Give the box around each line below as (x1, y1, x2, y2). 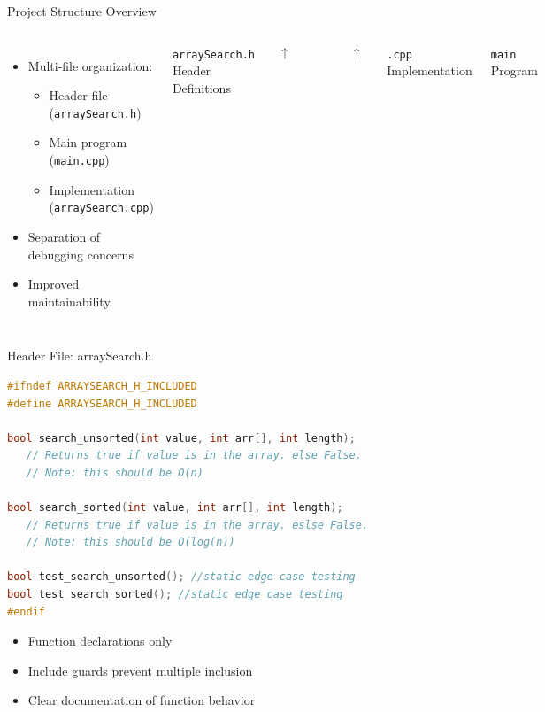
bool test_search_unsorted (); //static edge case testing (7, 570, 356, 584)
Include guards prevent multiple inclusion (27, 661, 253, 679)
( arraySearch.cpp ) (49, 197, 154, 216)
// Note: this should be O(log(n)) (26, 536, 235, 549)
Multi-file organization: (27, 56, 153, 74)
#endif (7, 605, 45, 618)
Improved (27, 275, 80, 293)
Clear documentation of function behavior (27, 691, 256, 709)
